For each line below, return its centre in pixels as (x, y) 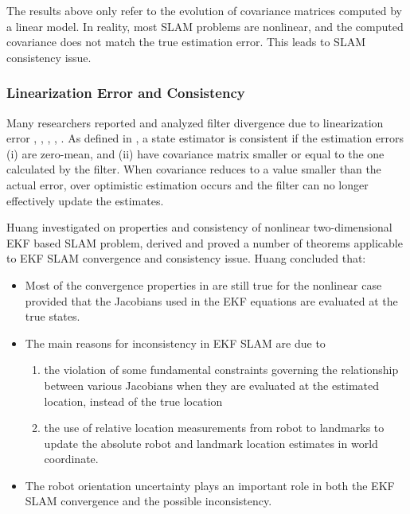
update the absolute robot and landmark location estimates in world (211, 443)
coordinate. (71, 459)
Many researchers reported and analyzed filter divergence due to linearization (195, 122)
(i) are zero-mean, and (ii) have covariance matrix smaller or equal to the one (195, 153)
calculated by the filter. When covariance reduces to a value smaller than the (194, 169)
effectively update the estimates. (85, 200)
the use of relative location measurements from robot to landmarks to (214, 428)
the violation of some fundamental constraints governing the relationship (221, 370)
